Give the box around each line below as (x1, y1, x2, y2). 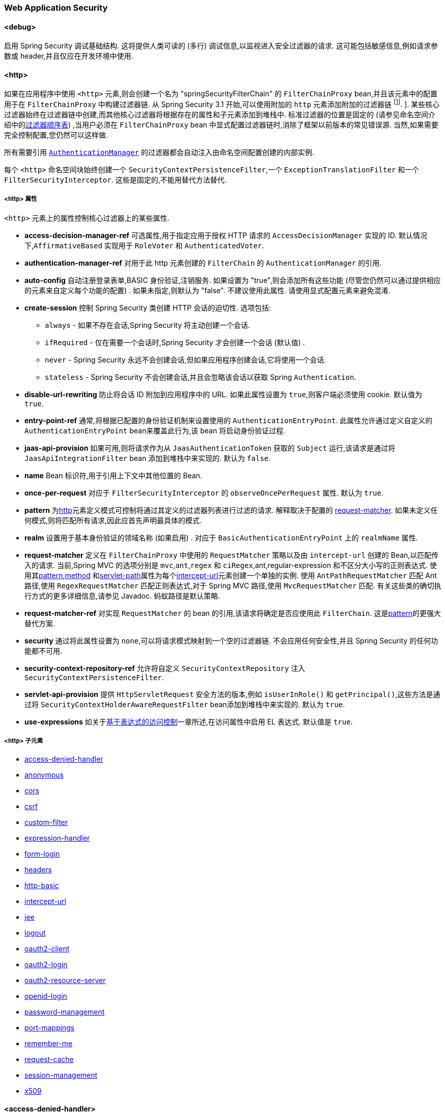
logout (24, 928, 46, 937)
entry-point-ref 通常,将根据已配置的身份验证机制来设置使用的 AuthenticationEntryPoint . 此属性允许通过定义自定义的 (24, 416, 433, 425)
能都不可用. (24, 646, 63, 655)
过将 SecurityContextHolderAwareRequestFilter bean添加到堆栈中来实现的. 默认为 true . (24, 700, 345, 709)
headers (24, 865, 52, 874)
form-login (24, 849, 60, 858)
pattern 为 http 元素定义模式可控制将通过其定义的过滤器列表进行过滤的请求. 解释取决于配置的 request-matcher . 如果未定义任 (24, 505, 438, 514)
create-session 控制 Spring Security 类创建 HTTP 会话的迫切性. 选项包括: (24, 303, 271, 312)
